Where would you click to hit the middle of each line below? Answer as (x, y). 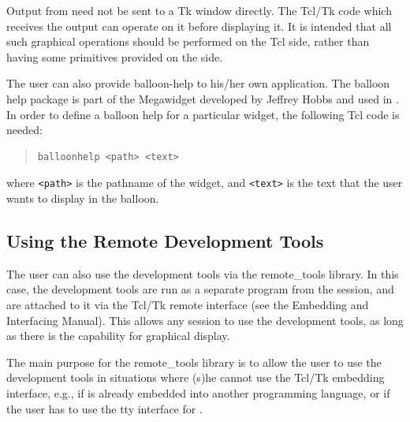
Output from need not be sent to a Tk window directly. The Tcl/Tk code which (199, 10)
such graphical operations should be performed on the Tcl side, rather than (188, 41)
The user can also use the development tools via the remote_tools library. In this (203, 273)
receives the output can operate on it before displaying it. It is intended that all (199, 26)
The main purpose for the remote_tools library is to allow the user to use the (194, 362)
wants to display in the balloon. (83, 198)
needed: (24, 130)
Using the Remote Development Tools (165, 240)
